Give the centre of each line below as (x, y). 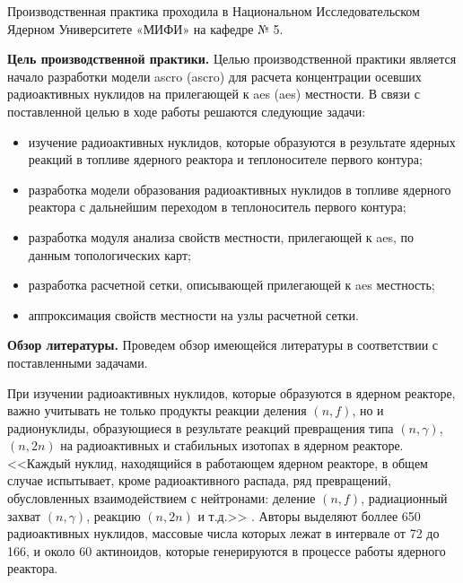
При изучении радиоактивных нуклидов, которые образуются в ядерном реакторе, (231, 392)
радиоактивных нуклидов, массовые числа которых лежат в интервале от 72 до (223, 533)
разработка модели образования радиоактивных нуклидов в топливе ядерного (240, 189)
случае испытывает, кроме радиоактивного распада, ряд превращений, (199, 480)
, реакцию (114, 515)
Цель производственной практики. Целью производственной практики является (232, 59)
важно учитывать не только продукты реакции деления (157, 410)
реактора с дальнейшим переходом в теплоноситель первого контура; (217, 207)
